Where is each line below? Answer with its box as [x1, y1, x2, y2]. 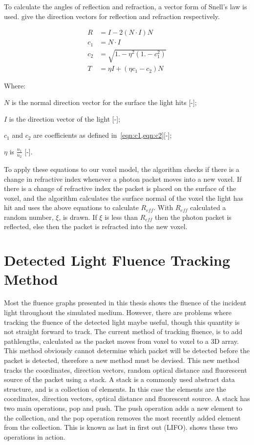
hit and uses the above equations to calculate [4, 202, 139, 212]
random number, [4, 212, 54, 222]
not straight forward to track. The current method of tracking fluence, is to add [4, 326, 243, 337]
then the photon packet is [155, 212, 232, 222]
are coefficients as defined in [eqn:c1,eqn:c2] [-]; [33, 130, 172, 140]
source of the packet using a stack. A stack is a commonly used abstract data [4, 374, 235, 384]
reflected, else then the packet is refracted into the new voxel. [4, 221, 188, 232]
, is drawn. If [59, 212, 97, 222]
